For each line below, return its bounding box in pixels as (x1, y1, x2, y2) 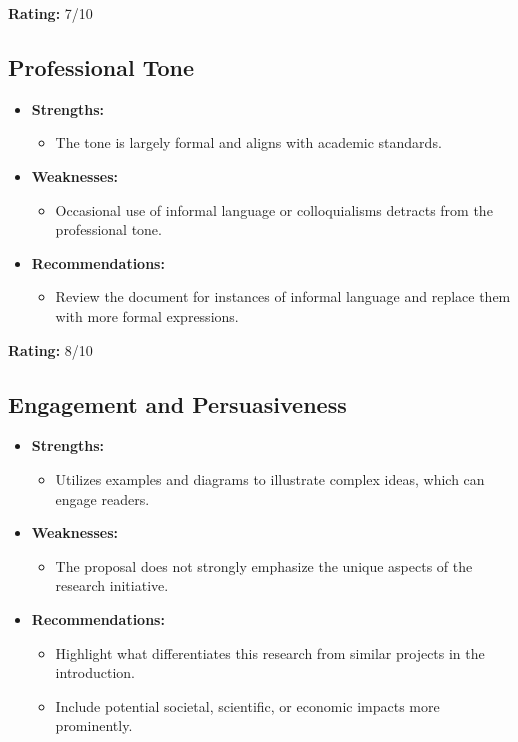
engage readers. (55, 488, 150, 509)
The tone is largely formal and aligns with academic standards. (55, 132, 442, 153)
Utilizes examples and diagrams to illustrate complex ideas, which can (55, 468, 485, 489)
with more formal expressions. (55, 305, 239, 326)
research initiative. (55, 575, 169, 596)
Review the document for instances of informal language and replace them (55, 286, 511, 307)
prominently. (55, 715, 133, 736)
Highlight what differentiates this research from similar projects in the (55, 642, 485, 663)
